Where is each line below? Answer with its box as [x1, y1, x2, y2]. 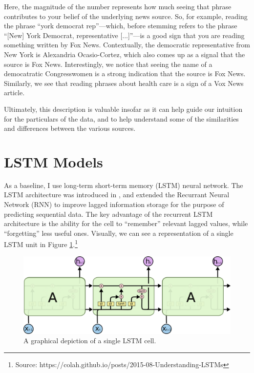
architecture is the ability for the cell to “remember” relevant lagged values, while [4, 218, 248, 228]
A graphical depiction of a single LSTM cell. [23, 335, 156, 346]
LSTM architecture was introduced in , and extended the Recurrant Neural [4, 189, 230, 200]
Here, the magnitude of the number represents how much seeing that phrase [4, 1, 232, 11]
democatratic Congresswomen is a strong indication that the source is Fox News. [4, 68, 246, 79]
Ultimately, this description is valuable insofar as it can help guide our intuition [4, 104, 243, 114]
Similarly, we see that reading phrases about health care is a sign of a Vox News [4, 78, 244, 88]
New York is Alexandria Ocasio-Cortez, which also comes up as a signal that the [4, 49, 245, 59]
